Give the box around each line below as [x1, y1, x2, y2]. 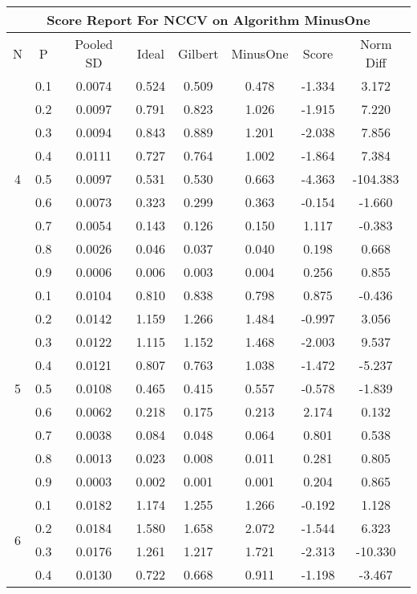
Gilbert [178, 43, 219, 63]
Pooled [75, 35, 113, 53]
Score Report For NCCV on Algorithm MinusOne [47, 10, 370, 29]
